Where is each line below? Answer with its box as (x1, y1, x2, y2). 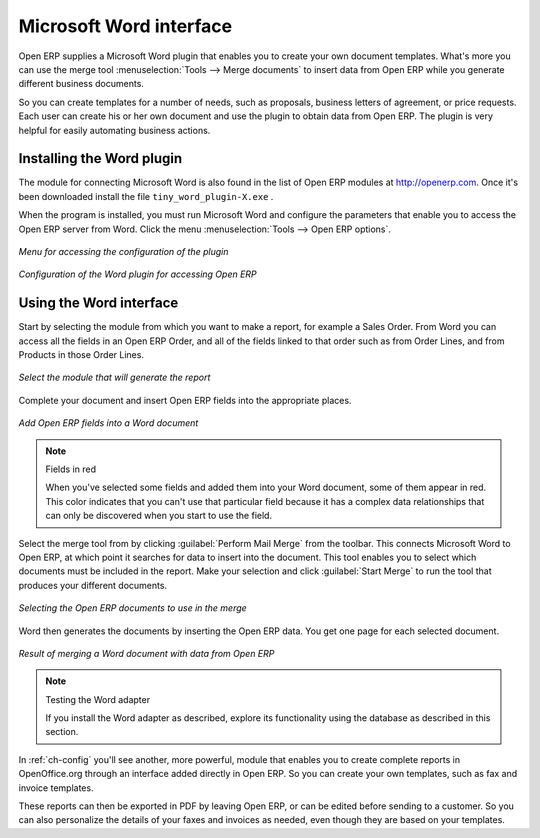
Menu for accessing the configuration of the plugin (18, 245, 229, 257)
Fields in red (45, 463, 97, 475)
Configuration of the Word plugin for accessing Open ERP (18, 268, 257, 280)
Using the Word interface (18, 295, 179, 312)
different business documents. (18, 78, 145, 90)
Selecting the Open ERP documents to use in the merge (18, 602, 247, 614)
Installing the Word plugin (18, 150, 183, 167)
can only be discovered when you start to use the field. (45, 510, 273, 522)
